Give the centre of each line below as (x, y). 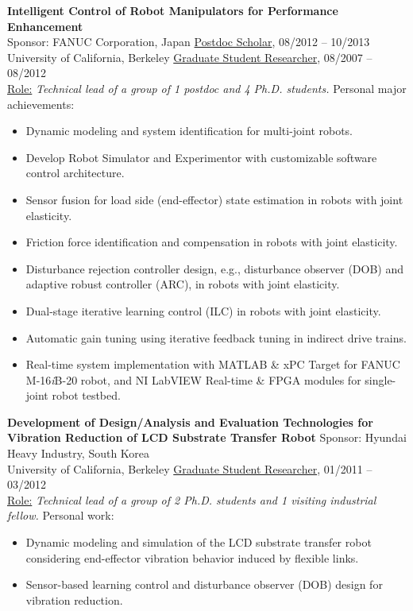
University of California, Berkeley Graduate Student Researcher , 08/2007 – (190, 57)
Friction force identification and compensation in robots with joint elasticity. (212, 242)
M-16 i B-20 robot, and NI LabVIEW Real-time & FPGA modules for (193, 379)
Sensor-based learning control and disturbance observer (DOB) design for (204, 584)
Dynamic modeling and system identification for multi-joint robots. (189, 131)
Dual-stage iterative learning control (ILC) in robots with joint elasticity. (203, 310)
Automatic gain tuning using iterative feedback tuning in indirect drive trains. (216, 337)
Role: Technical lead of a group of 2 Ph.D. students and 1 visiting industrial (192, 499)
